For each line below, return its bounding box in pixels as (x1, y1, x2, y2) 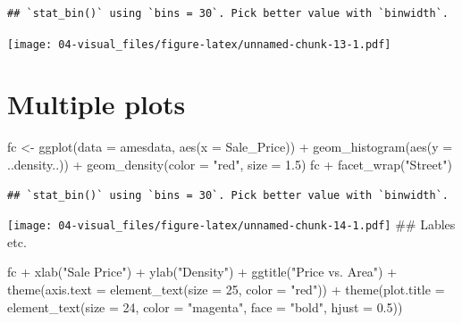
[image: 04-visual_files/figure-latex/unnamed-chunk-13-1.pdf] (7, 37, 391, 51)
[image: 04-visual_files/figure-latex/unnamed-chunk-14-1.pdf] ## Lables (7, 215, 456, 234)
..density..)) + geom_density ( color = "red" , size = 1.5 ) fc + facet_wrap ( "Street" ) (7, 154, 452, 173)
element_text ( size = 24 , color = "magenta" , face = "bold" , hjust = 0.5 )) (7, 297, 403, 316)
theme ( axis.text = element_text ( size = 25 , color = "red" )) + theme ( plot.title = (7, 280, 445, 298)
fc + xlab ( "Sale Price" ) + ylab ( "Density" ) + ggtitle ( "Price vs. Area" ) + (7, 262, 398, 281)
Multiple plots (7, 86, 186, 122)
